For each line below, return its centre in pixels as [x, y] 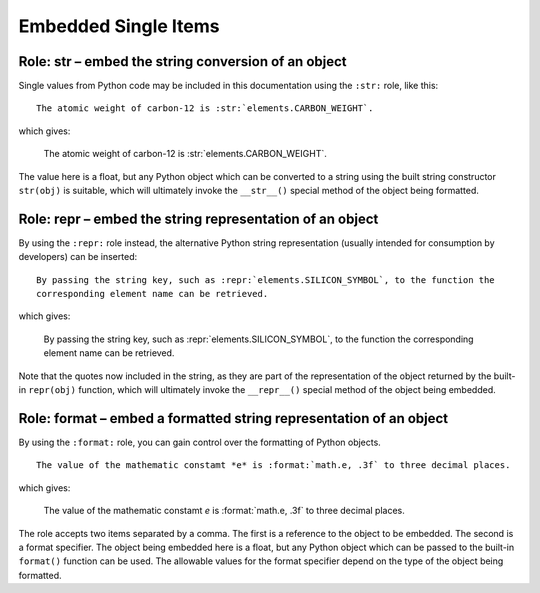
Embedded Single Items [119, 26]
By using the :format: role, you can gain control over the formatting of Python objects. [200, 442]
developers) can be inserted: [78, 257]
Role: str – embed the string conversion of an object [182, 61]
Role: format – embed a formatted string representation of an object [233, 418]
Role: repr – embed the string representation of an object [198, 218]
